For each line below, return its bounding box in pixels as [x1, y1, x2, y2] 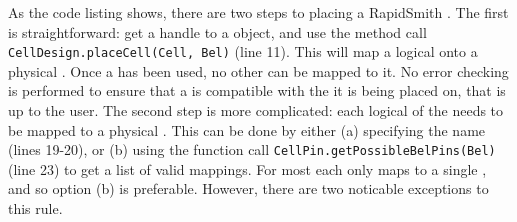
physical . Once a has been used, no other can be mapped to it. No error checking [8, 60, 509, 81]
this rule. [8, 198, 63, 219]
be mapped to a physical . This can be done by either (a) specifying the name [8, 119, 486, 140]
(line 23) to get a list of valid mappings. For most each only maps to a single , [8, 158, 487, 179]
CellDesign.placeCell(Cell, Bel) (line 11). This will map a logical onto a [8, 41, 478, 62]
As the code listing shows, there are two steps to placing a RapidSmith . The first [8, 2, 509, 22]
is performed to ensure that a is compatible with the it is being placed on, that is [8, 80, 506, 101]
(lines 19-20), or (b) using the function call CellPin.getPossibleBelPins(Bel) [8, 139, 496, 160]
